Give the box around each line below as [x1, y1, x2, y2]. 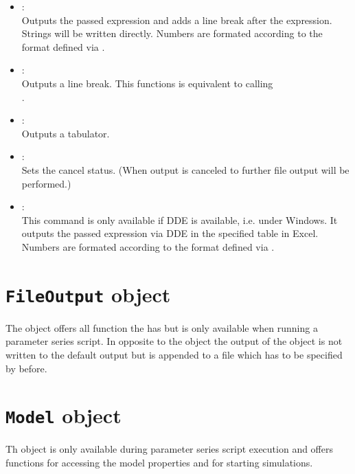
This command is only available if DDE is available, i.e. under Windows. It [21, 212, 338, 227]
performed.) [21, 176, 71, 190]
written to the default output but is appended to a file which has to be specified [5, 347, 343, 361]
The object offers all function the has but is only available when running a [5, 320, 318, 335]
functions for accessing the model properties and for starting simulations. [5, 455, 313, 469]
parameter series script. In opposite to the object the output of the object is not [5, 334, 343, 348]
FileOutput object [5, 280, 171, 308]
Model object [5, 401, 122, 429]
